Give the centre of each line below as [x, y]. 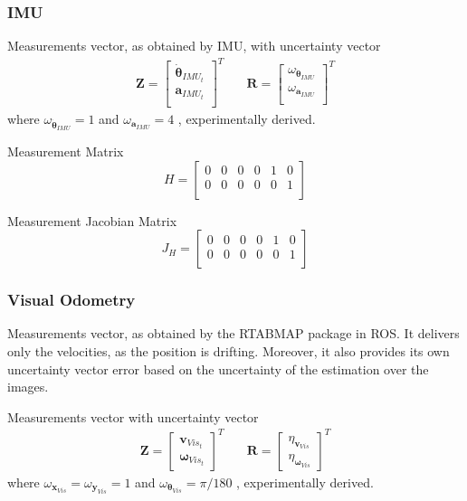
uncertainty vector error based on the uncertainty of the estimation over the [218, 369]
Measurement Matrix [66, 151]
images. [28, 387]
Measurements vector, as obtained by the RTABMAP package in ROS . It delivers [233, 333]
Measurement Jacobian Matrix [92, 220]
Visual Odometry [71, 300]
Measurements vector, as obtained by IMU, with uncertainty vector [194, 46]
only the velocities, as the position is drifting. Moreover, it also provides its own [229, 351]
